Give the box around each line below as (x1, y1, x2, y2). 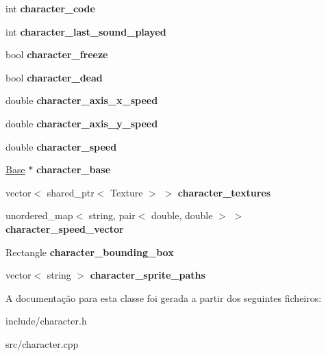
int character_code (5, 1, 95, 15)
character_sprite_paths (90, 268, 205, 282)
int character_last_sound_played (5, 24, 166, 38)
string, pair (88, 208, 136, 222)
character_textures (177, 185, 271, 199)
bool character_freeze (5, 47, 108, 62)
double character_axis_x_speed (5, 93, 158, 107)
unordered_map (5, 208, 73, 222)
